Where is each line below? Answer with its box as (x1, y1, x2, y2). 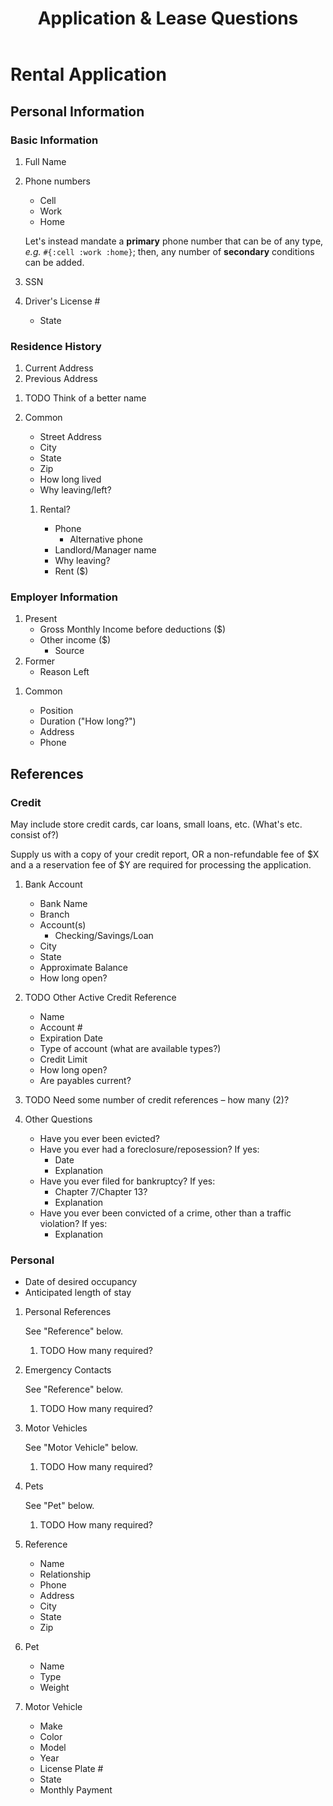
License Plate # (39, 1763, 104, 1775)
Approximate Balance (39, 962, 128, 974)
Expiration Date (39, 1032, 103, 1044)
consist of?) (10, 829, 60, 841)
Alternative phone (69, 533, 144, 546)
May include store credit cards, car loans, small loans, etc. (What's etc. (10, 818, 303, 831)
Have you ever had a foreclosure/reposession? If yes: (39, 1143, 260, 1156)
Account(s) (39, 919, 87, 931)
